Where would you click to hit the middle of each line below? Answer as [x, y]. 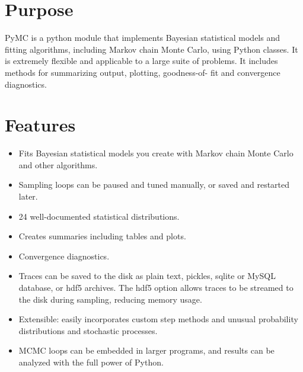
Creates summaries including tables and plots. [102, 236]
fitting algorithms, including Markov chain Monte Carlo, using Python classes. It [151, 49]
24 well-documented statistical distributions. [99, 216]
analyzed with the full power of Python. [91, 362]
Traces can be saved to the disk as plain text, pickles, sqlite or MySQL [147, 276]
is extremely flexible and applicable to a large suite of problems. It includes [141, 61]
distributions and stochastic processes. [88, 330]
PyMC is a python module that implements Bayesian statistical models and [143, 38]
